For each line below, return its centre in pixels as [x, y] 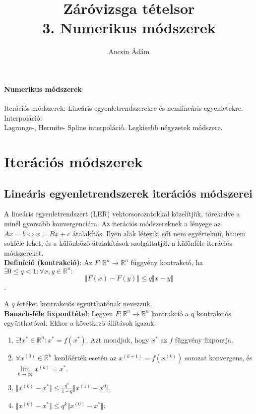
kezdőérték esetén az [85, 357]
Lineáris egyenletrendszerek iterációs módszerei [128, 193]
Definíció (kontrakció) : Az [48, 262]
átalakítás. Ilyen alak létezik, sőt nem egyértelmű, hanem [159, 233]
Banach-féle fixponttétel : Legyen [59, 313]
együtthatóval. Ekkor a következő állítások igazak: [80, 323]
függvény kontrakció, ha [167, 262]
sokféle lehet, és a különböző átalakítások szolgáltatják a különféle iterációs [118, 243]
